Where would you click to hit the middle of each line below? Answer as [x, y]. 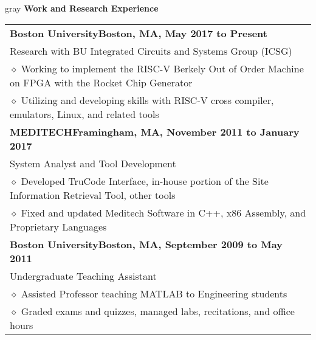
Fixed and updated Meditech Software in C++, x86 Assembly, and [163, 212]
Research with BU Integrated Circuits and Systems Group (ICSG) [151, 50]
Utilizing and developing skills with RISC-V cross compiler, [147, 100]
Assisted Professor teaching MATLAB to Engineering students [154, 293]
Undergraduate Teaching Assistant [83, 276]
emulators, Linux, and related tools [84, 114]
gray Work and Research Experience [82, 8]
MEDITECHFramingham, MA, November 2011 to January [155, 131]
